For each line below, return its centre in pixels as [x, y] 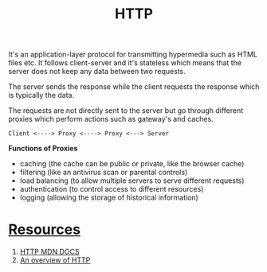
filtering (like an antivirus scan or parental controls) [104, 173]
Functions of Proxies [43, 149]
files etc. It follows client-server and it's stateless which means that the [125, 63]
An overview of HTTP [55, 260]
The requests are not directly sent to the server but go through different [126, 111]
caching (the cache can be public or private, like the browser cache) [132, 164]
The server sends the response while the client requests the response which [134, 87]
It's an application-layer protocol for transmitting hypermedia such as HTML [133, 54]
